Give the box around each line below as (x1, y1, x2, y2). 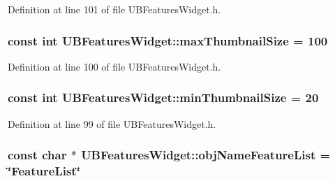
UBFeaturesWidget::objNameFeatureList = (81, 146, 331, 164)
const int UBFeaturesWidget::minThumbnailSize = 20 (8, 89, 319, 106)
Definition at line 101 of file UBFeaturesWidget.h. (8, 2, 221, 16)
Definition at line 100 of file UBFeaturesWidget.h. (8, 59, 221, 73)
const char (8, 146, 67, 164)
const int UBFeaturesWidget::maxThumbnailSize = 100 (8, 31, 328, 49)
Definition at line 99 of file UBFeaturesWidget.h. (8, 116, 216, 131)
